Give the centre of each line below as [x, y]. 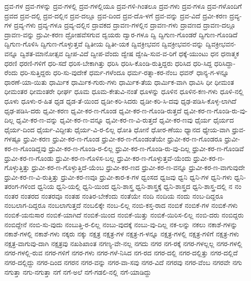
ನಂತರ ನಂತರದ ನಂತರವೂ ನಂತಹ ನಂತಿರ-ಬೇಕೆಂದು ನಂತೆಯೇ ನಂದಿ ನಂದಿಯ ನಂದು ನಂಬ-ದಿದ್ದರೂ [114, 195]
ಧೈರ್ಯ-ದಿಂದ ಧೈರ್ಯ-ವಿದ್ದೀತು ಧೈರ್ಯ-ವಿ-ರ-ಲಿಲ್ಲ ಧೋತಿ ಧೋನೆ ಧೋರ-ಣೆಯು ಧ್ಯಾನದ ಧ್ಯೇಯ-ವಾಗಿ [117, 129]
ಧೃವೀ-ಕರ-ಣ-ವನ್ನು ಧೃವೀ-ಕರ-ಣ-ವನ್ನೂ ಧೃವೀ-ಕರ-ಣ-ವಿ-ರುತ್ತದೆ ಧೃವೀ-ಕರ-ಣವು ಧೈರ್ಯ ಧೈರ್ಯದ [125, 120]
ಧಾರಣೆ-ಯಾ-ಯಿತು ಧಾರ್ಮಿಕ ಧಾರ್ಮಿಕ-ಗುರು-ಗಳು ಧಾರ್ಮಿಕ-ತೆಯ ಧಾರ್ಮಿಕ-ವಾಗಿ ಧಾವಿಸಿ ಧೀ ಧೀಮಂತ [119, 82]
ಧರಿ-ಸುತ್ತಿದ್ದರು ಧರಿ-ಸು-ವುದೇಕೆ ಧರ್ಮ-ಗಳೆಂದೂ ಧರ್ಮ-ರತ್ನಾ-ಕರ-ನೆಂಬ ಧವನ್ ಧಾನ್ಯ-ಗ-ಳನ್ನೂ [125, 72]
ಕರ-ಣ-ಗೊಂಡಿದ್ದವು [25, 148]
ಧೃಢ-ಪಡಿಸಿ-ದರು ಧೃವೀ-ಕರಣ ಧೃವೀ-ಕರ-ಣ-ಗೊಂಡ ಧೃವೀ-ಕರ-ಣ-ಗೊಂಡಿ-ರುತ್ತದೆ [93, 110]
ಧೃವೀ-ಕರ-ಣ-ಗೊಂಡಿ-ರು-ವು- [216, 110]
